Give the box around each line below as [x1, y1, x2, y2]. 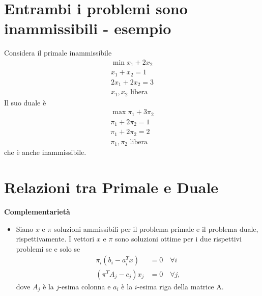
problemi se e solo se [16, 243, 80, 254]
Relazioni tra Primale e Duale [4, 177, 219, 198]
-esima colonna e [59, 281, 111, 291]
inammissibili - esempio [4, 18, 171, 39]
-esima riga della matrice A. [137, 281, 224, 291]
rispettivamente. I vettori [16, 233, 95, 244]
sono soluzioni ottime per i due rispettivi [115, 233, 242, 244]
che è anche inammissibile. [4, 147, 86, 157]
